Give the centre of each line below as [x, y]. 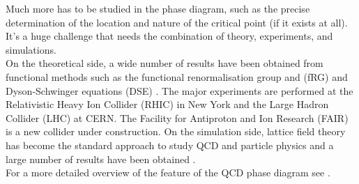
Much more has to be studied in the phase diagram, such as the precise [158, 8]
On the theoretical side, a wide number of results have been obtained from [165, 63]
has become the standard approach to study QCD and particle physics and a [170, 145]
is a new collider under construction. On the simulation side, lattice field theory [176, 131]
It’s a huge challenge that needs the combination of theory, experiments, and [169, 36]
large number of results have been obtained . [101, 159]
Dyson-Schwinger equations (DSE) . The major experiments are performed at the [179, 90]
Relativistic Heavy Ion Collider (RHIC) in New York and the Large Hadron [167, 104]
